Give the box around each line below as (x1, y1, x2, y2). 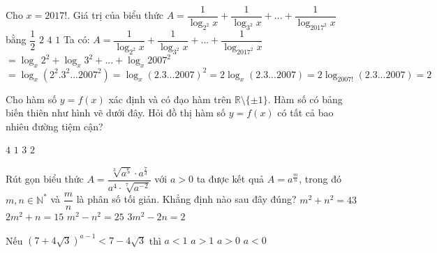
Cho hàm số (6, 91, 57, 106)
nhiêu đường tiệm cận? (6, 118, 103, 133)
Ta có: (63, 32, 90, 47)
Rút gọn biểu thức (6, 171, 84, 186)
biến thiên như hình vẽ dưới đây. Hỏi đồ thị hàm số (6, 105, 226, 120)
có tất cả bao (277, 105, 334, 120)
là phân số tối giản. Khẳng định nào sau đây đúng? (76, 192, 297, 206)
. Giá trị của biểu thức (67, 8, 163, 22)
